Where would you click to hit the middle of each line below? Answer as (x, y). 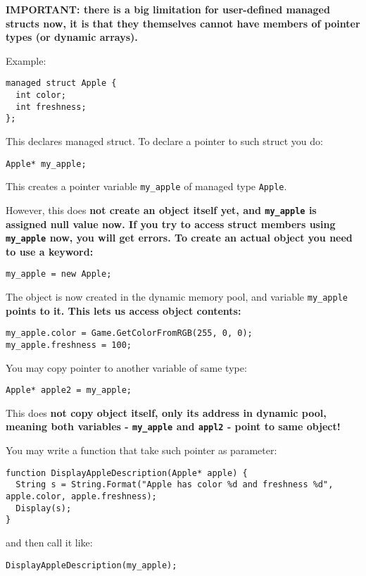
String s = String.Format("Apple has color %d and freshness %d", (175, 485)
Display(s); (44, 508)
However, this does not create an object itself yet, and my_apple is (161, 209)
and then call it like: (49, 542)
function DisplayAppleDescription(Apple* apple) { (127, 473)
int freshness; (51, 107)
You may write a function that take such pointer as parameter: (141, 450)
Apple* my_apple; (46, 164)
